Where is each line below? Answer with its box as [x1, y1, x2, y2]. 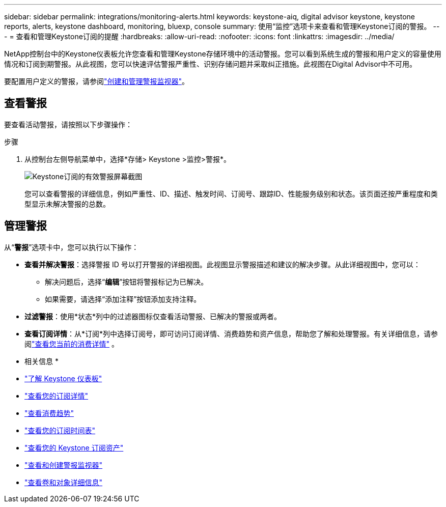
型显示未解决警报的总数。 [24, 199, 110, 208]
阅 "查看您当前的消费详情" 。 [24, 339, 119, 348]
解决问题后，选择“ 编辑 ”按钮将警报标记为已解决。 [45, 277, 208, 286]
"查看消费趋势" [24, 408, 74, 417]
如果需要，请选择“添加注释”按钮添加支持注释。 [45, 294, 201, 303]
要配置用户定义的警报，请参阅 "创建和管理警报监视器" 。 [4, 77, 189, 86]
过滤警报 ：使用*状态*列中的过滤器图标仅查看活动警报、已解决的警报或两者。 [24, 312, 282, 321]
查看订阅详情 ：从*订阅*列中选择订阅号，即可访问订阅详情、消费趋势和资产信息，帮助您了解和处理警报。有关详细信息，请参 [24, 329, 438, 338]
